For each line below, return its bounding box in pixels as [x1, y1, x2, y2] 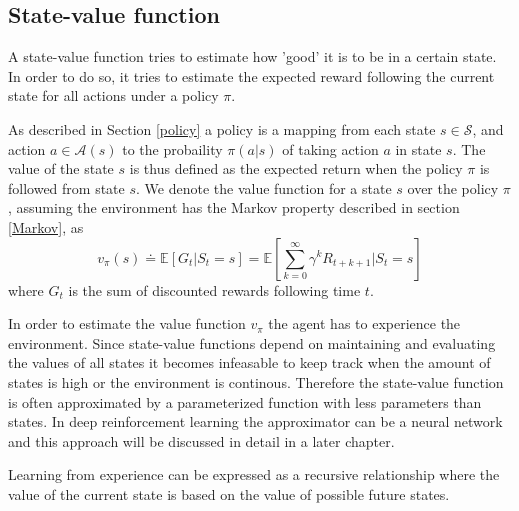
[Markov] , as [8, 216, 84, 237]
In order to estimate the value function [8, 313, 246, 334]
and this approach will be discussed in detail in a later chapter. [8, 430, 395, 451]
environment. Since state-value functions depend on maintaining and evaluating [8, 332, 496, 353]
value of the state [8, 158, 114, 179]
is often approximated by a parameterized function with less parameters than [8, 391, 482, 412]
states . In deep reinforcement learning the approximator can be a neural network [8, 411, 503, 432]
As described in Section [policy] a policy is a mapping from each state [8, 118, 436, 139]
